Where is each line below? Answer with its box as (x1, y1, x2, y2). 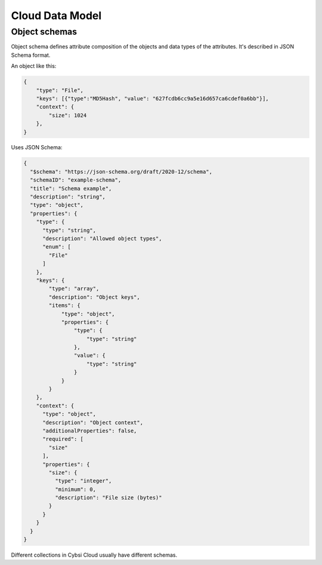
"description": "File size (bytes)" (54, 495, 162, 501)
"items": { (48, 302, 80, 309)
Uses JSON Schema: (11, 144, 63, 151)
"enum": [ (42, 244, 72, 250)
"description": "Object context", (42, 419, 143, 426)
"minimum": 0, (54, 486, 97, 493)
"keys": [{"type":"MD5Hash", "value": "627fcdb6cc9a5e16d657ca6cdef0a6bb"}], (36, 95, 270, 102)
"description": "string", (30, 194, 106, 200)
